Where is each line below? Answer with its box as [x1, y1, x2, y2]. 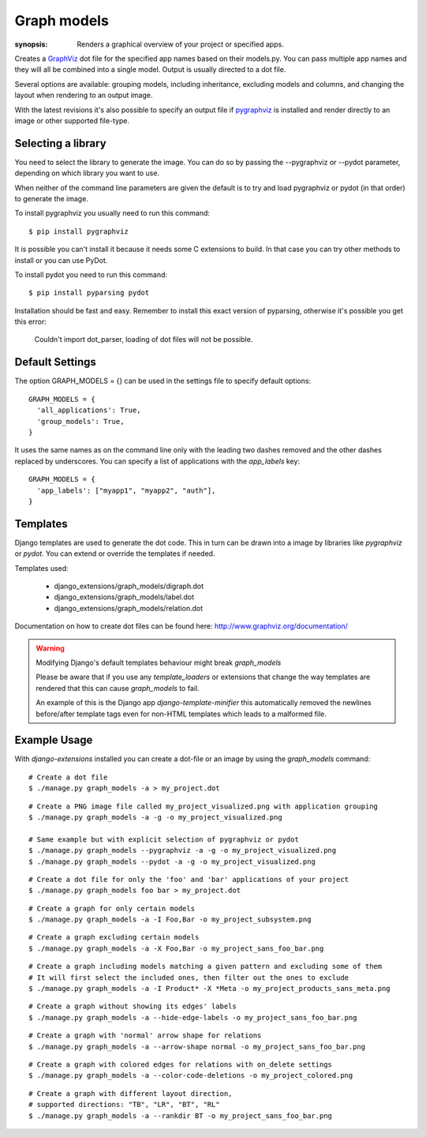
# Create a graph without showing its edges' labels [28, 1002, 237, 1011]
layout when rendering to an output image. [14, 91, 153, 100]
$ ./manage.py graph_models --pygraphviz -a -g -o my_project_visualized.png [28, 846, 337, 855]
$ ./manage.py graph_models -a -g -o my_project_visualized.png [28, 812, 283, 821]
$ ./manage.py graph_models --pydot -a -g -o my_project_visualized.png [28, 857, 316, 866]
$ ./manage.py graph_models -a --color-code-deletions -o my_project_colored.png [28, 1071, 353, 1080]
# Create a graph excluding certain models [28, 932, 200, 942]
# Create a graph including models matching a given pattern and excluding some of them [28, 962, 383, 971]
